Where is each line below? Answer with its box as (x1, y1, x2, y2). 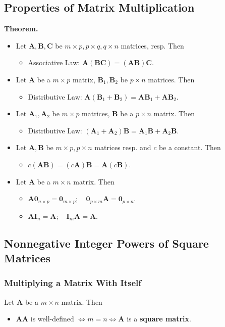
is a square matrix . (127, 313, 191, 324)
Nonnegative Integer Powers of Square (4, 235, 209, 251)
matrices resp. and (94, 142, 151, 153)
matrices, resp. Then (121, 40, 184, 51)
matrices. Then (148, 74, 195, 84)
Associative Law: (28, 57, 80, 68)
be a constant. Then (158, 142, 221, 153)
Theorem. (4, 23, 38, 34)
